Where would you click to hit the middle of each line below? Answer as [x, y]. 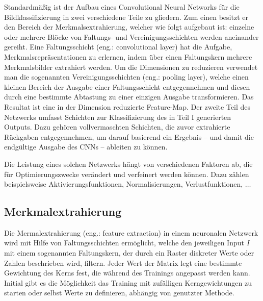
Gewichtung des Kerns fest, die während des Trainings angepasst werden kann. [127, 273]
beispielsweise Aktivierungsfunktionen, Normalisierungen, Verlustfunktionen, [124, 184]
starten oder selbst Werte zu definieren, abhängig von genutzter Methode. [119, 293]
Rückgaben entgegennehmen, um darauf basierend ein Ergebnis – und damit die [129, 136]
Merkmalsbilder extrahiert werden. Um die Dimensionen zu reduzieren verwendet [131, 67]
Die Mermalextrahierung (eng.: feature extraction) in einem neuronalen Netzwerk [131, 232]
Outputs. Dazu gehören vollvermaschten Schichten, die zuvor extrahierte [117, 127]
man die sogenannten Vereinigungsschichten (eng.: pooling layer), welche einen [126, 77]
